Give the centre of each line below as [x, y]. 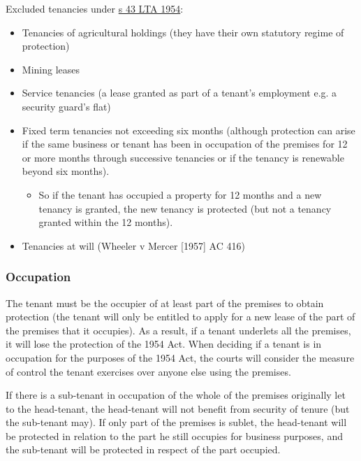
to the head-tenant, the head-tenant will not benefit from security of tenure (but [178, 408]
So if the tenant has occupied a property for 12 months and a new [180, 194]
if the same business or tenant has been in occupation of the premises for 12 [185, 144]
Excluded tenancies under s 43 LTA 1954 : [95, 8]
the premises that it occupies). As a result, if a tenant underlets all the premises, [178, 330]
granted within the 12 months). [106, 222]
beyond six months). [66, 171]
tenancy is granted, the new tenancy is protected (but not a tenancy [185, 208]
